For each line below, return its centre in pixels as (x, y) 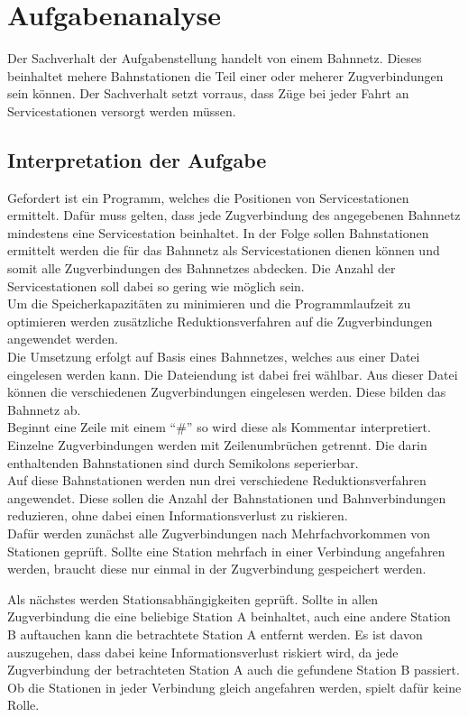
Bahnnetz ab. (44, 409)
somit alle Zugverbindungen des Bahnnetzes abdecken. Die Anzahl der (202, 268)
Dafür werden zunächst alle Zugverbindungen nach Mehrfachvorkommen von (219, 533)
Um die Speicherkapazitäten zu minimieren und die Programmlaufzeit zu (209, 303)
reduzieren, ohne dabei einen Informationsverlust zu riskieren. (178, 515)
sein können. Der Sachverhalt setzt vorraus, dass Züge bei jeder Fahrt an (208, 93)
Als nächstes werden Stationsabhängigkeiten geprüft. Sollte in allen (193, 598)
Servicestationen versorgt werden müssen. (122, 110)
